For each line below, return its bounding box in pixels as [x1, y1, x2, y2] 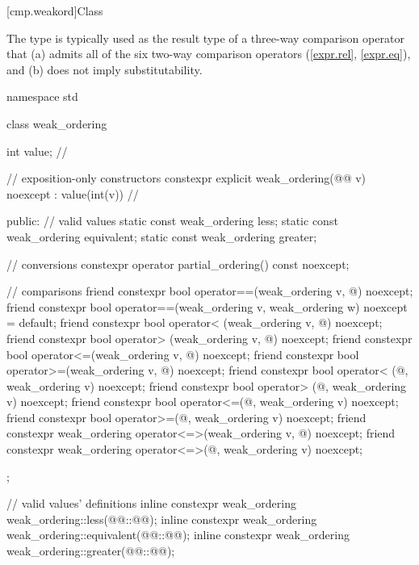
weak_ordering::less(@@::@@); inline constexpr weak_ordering [6, 510, 317, 527]
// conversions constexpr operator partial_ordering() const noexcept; [6, 255, 350, 272]
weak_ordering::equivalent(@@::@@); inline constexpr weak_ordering [6, 526, 350, 543]
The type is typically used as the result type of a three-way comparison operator [6, 29, 404, 46]
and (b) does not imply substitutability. [6, 61, 203, 77]
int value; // [6, 142, 68, 159]
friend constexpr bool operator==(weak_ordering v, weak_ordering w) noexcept [6, 298, 408, 315]
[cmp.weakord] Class [6, 2, 103, 19]
